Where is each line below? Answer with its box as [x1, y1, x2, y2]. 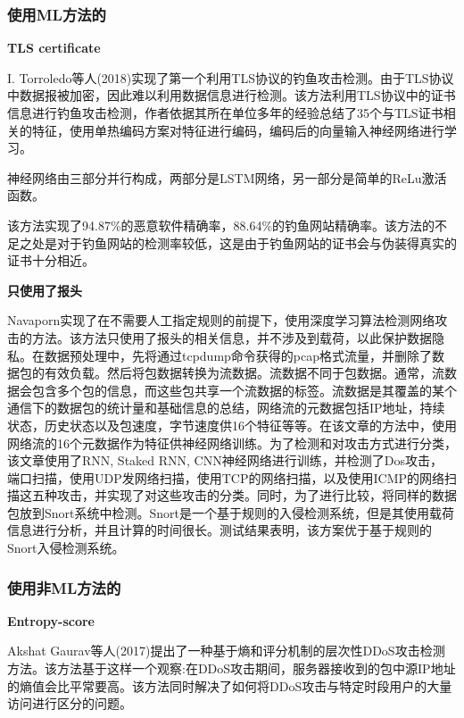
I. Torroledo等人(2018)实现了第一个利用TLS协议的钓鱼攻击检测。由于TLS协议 [7, 68, 454, 87]
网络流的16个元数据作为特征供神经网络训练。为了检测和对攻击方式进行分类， [7, 433, 457, 452]
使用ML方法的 [7, 3, 106, 25]
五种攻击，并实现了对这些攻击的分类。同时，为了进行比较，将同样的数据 [31, 486, 457, 505]
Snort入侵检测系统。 [7, 538, 125, 557]
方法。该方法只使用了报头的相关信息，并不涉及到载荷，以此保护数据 [31, 328, 432, 346]
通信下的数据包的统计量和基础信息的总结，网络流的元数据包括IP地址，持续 [7, 398, 445, 417]
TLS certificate [7, 38, 101, 57]
